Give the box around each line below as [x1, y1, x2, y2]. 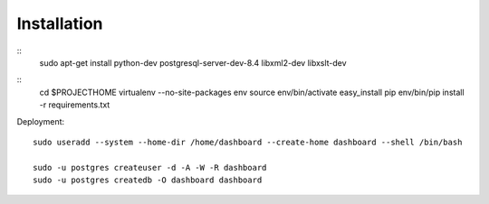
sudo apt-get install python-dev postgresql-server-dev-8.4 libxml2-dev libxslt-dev [39, 57, 348, 68]
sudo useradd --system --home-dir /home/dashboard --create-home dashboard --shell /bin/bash [33, 136, 463, 147]
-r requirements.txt [39, 99, 110, 110]
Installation [16, 14, 103, 33]
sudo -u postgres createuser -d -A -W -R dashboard [33, 162, 267, 172]
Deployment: [16, 116, 65, 126]
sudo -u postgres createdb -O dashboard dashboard [33, 175, 263, 185]
